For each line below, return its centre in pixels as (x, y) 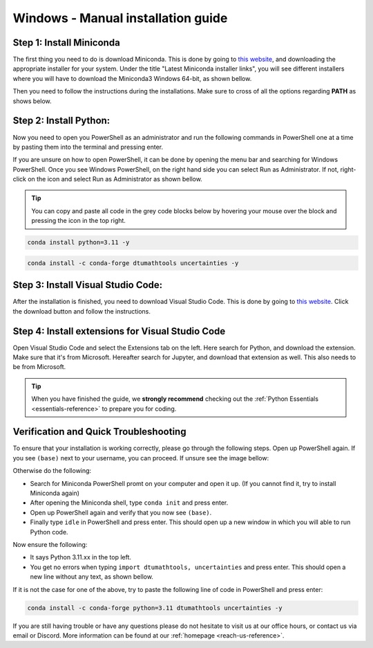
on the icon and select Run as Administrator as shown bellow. (115, 179)
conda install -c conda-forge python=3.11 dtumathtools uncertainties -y (155, 608)
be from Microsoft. (39, 367)
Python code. (49, 532)
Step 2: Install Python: (61, 121)
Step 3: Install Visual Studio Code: (88, 285)
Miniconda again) (55, 493)
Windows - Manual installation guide (120, 18)
